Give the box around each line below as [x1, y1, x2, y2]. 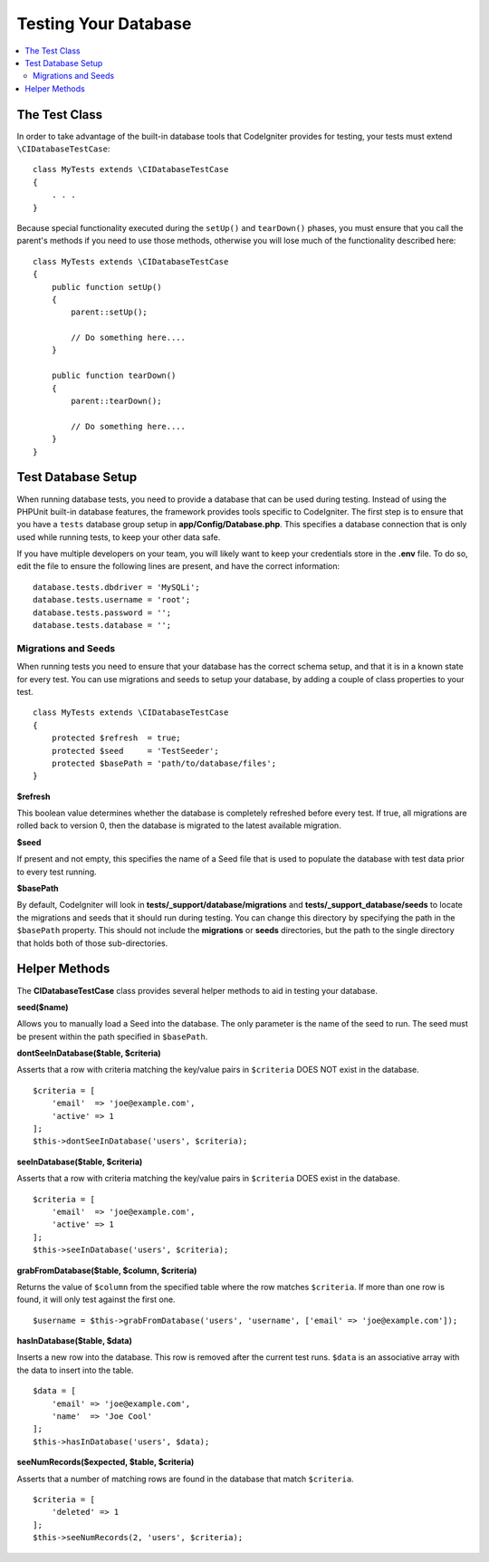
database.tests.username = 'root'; [33, 594, 191, 605]
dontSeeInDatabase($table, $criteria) [16, 1047, 162, 1059]
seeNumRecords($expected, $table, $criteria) [16, 1457, 195, 1468]
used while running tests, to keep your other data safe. [16, 531, 221, 543]
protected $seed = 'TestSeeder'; [51, 746, 219, 756]
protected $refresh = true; [51, 733, 181, 743]
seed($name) [16, 1001, 69, 1012]
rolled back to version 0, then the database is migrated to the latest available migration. [16, 820, 341, 831]
